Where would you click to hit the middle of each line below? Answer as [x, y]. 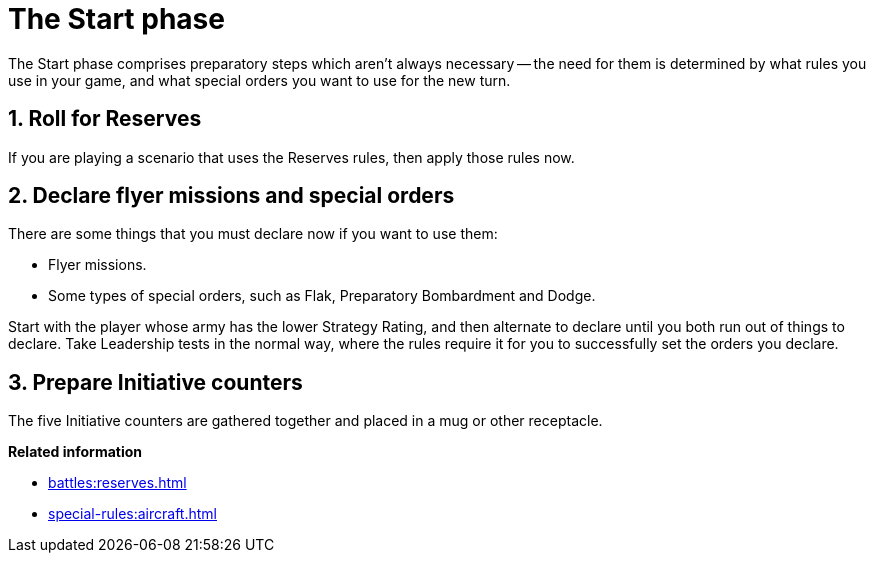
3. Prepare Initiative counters [155, 382]
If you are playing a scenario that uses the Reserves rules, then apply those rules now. [291, 157]
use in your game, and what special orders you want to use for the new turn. [259, 80]
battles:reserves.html [117, 483]
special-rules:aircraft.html [132, 514]
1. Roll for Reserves [105, 119]
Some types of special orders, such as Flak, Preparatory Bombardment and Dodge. [322, 296]
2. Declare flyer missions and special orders [231, 196]
